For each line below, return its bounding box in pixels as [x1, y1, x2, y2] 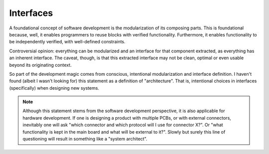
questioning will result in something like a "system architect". [22, 136, 147, 142]
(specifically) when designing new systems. [9, 85, 100, 91]
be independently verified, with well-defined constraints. [9, 39, 126, 45]
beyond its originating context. [9, 62, 72, 68]
